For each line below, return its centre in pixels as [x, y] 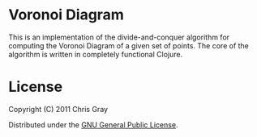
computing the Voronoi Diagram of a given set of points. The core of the [129, 45]
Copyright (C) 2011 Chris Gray [58, 109]
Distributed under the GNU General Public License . [93, 125]
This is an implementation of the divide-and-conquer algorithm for [119, 37]
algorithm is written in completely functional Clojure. [96, 54]
